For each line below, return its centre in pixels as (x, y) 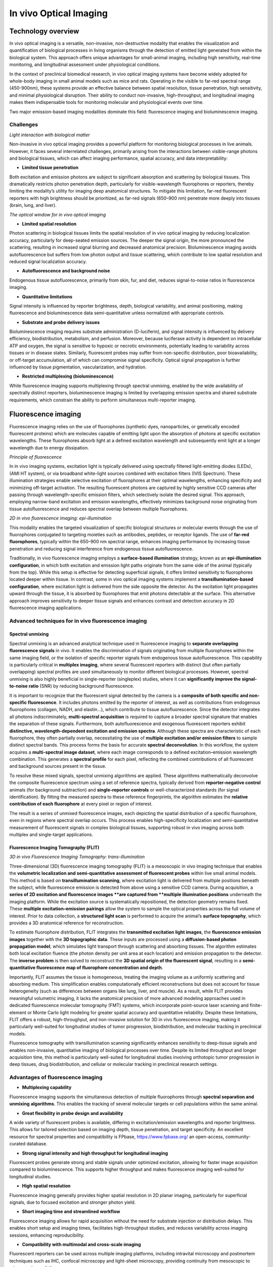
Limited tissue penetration (50, 168)
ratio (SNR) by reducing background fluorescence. (81, 686)
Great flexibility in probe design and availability (73, 1113)
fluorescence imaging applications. (46, 608)
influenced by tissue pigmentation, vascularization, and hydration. (78, 367)
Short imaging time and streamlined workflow (71, 1212)
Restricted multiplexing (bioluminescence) (68, 376)
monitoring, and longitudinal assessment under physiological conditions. (85, 65)
